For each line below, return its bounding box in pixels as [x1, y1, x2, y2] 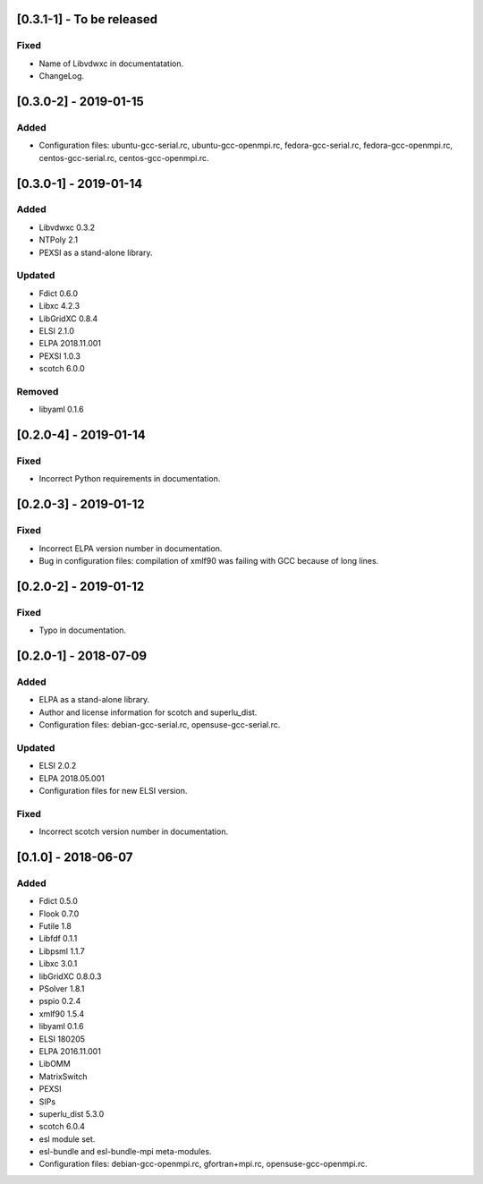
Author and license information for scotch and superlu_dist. [38, 707, 258, 718]
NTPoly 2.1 [38, 234, 79, 245]
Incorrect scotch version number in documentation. [38, 826, 228, 837]
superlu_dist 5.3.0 [38, 1108, 105, 1119]
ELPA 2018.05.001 [38, 772, 105, 783]
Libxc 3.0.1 [38, 958, 78, 969]
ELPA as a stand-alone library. [38, 694, 150, 705]
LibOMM [38, 1059, 71, 1069]
